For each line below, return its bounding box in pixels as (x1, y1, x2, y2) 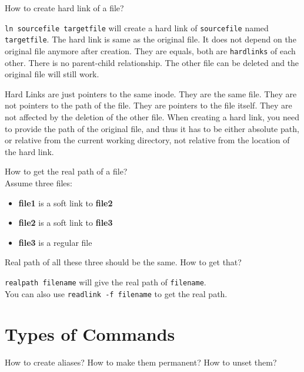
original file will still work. (5, 68, 99, 80)
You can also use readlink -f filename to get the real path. (5, 287, 228, 299)
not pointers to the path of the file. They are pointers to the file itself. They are (5, 99, 292, 111)
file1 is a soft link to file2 (18, 196, 113, 209)
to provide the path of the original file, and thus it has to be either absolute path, (5, 122, 299, 134)
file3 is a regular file (18, 236, 92, 248)
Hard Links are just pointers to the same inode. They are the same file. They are (5, 87, 297, 100)
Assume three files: (5, 176, 72, 189)
